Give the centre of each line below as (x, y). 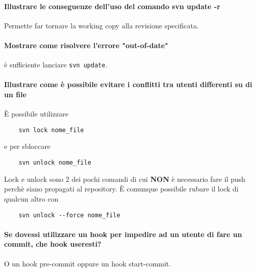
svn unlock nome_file (55, 163)
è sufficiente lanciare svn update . (56, 65)
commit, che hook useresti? (53, 244)
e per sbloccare (27, 146)
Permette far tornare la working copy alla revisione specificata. (102, 25)
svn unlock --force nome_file (69, 215)
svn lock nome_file (51, 130)
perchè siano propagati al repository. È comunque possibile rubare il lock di (121, 189)
